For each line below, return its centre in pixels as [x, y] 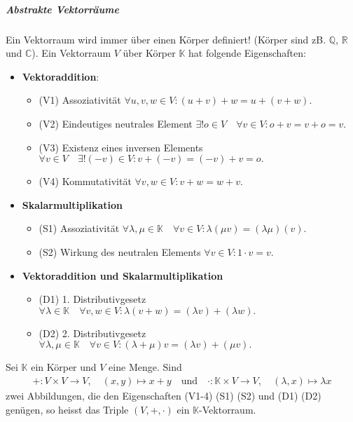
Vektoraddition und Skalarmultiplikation [123, 275]
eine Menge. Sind [145, 367]
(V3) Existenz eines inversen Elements [121, 147]
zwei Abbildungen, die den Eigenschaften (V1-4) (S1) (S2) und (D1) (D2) [164, 395]
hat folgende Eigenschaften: [247, 53]
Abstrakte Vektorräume [62, 9]
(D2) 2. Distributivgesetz [92, 333]
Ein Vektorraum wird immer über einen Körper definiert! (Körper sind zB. [166, 39]
